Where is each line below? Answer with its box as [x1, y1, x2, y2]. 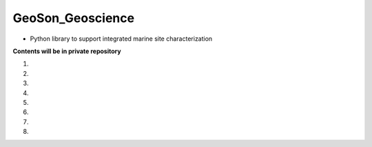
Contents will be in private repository [12, 47, 121, 55]
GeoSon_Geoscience [12, 10, 134, 26]
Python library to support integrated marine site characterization [30, 35, 213, 43]
